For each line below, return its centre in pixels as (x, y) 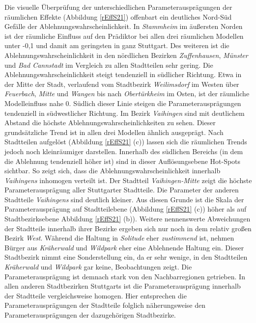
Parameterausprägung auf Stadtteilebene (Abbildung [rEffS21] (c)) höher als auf (126, 209)
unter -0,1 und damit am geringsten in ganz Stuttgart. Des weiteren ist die (117, 45)
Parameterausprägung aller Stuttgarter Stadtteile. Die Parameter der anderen (122, 190)
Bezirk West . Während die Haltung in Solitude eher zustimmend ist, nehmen (119, 238)
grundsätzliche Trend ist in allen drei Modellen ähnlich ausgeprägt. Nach (114, 132)
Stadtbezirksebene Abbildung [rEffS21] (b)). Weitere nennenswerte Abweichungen (128, 219)
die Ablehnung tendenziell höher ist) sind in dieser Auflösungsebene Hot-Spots (123, 161)
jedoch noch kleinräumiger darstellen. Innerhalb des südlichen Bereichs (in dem (124, 151)
